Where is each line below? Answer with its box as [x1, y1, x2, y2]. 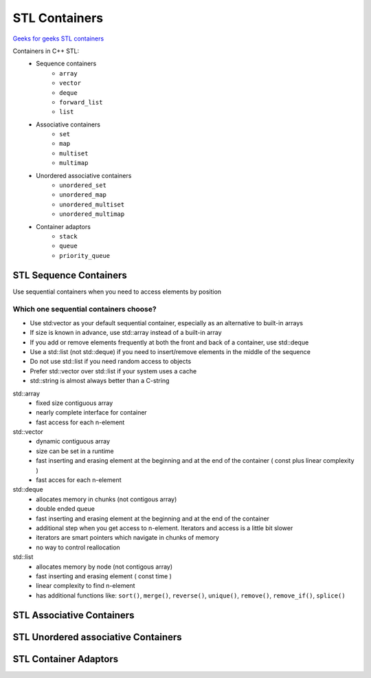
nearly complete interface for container [36, 408, 147, 417]
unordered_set [59, 182, 106, 189]
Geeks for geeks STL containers [12, 34, 104, 43]
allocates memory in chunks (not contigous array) [36, 495, 177, 503]
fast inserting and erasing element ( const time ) [36, 571, 172, 580]
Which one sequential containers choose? [12, 305, 157, 314]
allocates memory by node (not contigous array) [36, 562, 173, 571]
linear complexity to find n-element [36, 582, 135, 590]
